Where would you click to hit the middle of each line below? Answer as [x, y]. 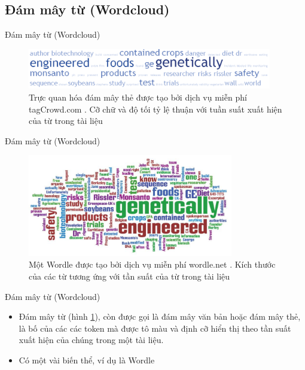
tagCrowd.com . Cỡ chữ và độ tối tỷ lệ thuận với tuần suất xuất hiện [155, 109]
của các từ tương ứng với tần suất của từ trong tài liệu [129, 276]
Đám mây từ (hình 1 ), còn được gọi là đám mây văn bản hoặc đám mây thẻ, [160, 316]
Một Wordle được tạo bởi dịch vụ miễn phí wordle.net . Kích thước [152, 264]
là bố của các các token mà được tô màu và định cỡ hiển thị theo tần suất [155, 328]
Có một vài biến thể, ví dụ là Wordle [87, 360]
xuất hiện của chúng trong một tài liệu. [91, 340]
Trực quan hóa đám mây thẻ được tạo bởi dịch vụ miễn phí [138, 97]
